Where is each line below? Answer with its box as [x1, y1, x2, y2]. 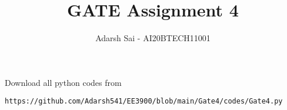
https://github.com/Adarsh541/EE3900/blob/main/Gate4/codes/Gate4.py [5, 97, 283, 106]
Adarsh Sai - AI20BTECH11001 [95, 32, 211, 44]
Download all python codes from [5, 76, 122, 88]
